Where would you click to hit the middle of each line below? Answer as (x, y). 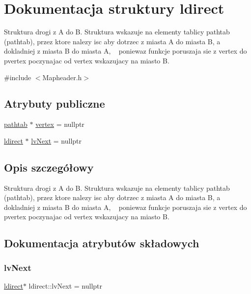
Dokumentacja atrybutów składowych (102, 243)
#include (18, 77)
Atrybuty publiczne (55, 103)
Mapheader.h (62, 77)
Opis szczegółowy (49, 167)
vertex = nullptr (60, 124)
